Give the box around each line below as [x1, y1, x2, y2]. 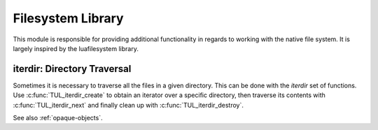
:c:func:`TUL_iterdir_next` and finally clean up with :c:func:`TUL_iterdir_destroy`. [13, 101, 244, 109]
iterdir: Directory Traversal [13, 63, 132, 75]
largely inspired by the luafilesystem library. [13, 44, 139, 52]
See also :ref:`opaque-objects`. [13, 114, 103, 122]
